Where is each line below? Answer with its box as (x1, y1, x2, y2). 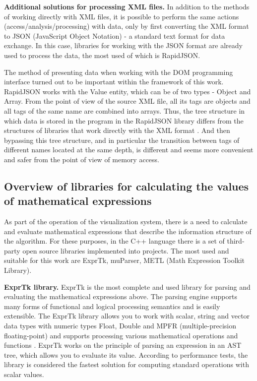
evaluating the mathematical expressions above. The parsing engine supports (4, 291, 237, 302)
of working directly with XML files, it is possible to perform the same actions (4, 11, 239, 21)
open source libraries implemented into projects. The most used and (22, 245, 229, 255)
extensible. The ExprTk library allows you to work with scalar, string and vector (4, 311, 250, 321)
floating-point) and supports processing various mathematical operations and (4, 330, 238, 340)
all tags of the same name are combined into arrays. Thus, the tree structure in (4, 105, 245, 116)
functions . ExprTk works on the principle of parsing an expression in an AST (4, 340, 242, 350)
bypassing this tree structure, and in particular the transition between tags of (4, 134, 240, 145)
